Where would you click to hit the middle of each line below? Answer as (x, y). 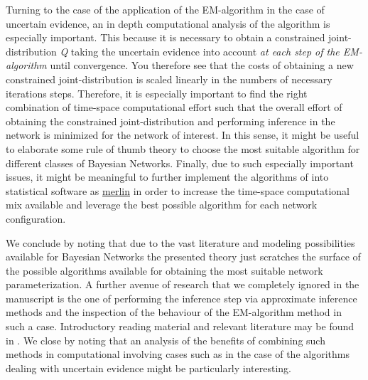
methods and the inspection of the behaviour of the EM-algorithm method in (174, 312)
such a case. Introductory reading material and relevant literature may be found (180, 326)
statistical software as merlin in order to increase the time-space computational (178, 190)
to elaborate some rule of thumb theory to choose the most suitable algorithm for (183, 148)
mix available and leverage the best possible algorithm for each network (162, 205)
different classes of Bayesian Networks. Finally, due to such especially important (180, 163)
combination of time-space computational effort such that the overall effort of (174, 107)
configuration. (36, 218)
